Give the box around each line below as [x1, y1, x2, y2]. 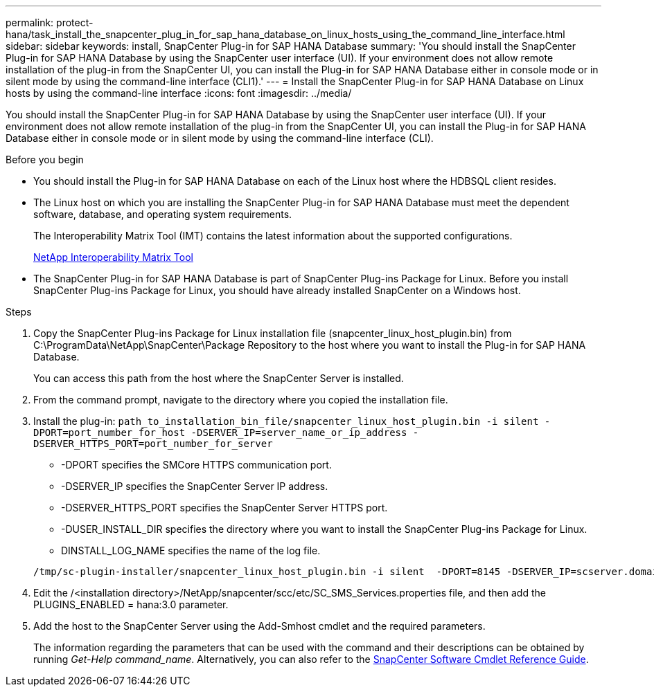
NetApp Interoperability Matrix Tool [33, 251, 193, 263]
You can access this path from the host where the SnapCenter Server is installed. [33, 372, 404, 384]
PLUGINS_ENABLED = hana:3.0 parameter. [33, 599, 229, 610]
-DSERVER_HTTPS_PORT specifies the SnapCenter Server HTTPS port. [61, 502, 388, 513]
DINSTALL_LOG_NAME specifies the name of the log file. [61, 545, 321, 556]
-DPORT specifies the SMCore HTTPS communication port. [61, 459, 332, 471]
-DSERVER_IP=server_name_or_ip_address [191, 427, 407, 438]
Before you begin [6, 154, 84, 165]
